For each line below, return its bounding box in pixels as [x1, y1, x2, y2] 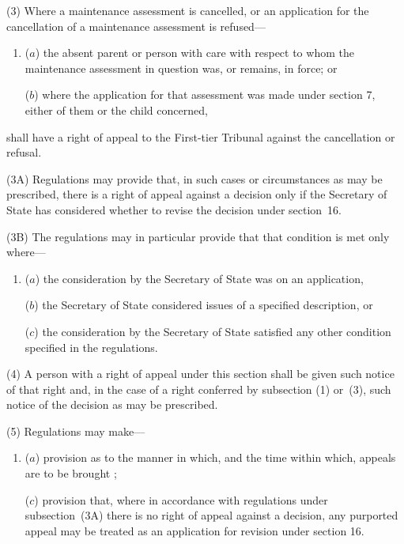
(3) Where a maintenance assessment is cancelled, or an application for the [6, 2, 369, 18]
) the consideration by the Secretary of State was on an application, [35, 270, 364, 286]
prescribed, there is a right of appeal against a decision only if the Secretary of [6, 186, 387, 202]
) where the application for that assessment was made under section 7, [34, 86, 376, 103]
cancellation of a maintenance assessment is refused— [6, 17, 266, 34]
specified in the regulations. [25, 338, 158, 355]
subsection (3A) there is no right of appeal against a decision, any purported [25, 507, 398, 523]
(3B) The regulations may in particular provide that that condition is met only [6, 228, 390, 244]
